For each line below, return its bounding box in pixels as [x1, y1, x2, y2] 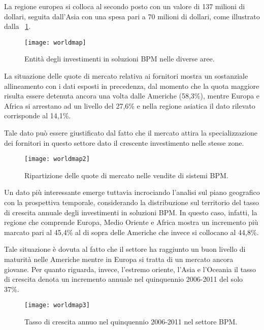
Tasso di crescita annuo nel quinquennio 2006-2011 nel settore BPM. [24, 316, 238, 327]
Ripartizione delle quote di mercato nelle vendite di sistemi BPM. [24, 170, 228, 180]
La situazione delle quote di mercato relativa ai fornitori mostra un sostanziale [4, 71, 248, 81]
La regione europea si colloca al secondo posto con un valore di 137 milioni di [4, 1, 245, 11]
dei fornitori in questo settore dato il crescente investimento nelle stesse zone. [4, 137, 244, 148]
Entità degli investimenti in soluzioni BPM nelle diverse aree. [24, 53, 215, 64]
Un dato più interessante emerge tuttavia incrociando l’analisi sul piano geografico [4, 187, 260, 197]
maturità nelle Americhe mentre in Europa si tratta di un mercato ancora [4, 254, 234, 264]
